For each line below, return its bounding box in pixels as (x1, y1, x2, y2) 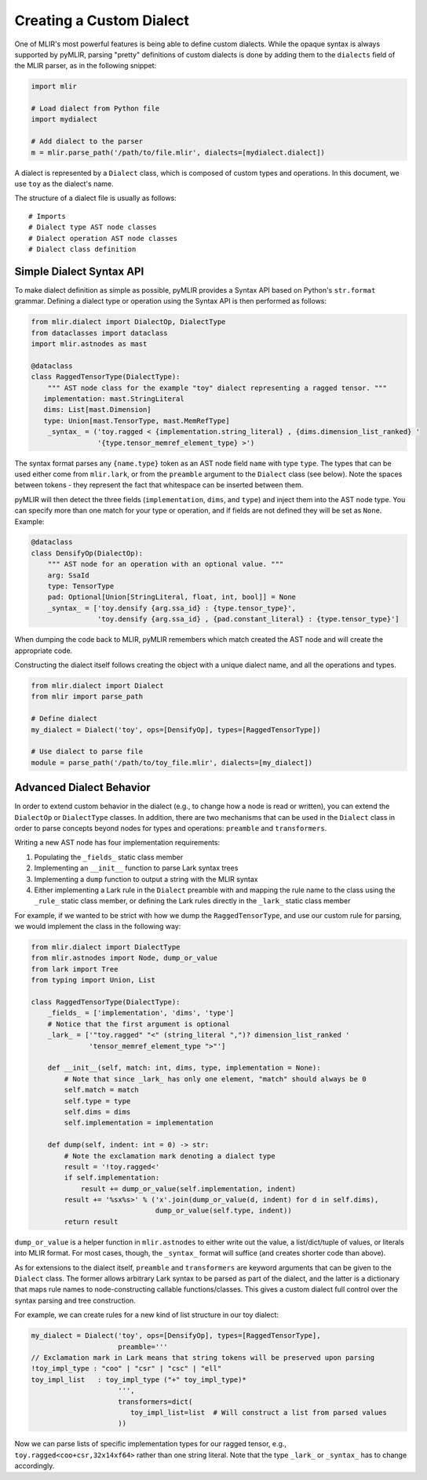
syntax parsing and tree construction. (14, 1296, 137, 1305)
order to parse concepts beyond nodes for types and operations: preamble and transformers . (14, 823, 327, 833)
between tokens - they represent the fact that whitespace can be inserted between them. (14, 480, 304, 490)
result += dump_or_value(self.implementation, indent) (80, 1184, 297, 1193)
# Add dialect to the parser (31, 137, 144, 146)
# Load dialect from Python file (31, 104, 160, 113)
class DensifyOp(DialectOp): (31, 549, 144, 557)
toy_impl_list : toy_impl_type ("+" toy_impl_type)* (31, 1375, 246, 1384)
